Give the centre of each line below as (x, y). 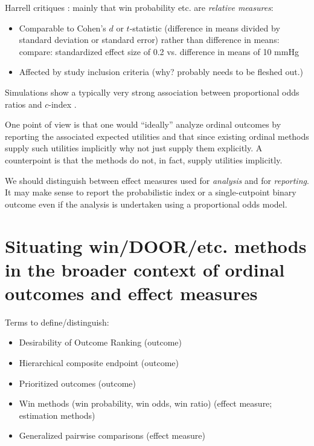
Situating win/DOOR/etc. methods (156, 245)
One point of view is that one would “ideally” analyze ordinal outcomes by (143, 124)
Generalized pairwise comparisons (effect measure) (112, 435)
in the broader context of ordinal (145, 269)
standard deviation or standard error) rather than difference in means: (149, 40)
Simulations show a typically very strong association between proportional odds (152, 92)
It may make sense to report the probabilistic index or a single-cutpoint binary (151, 192)
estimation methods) (57, 415)
